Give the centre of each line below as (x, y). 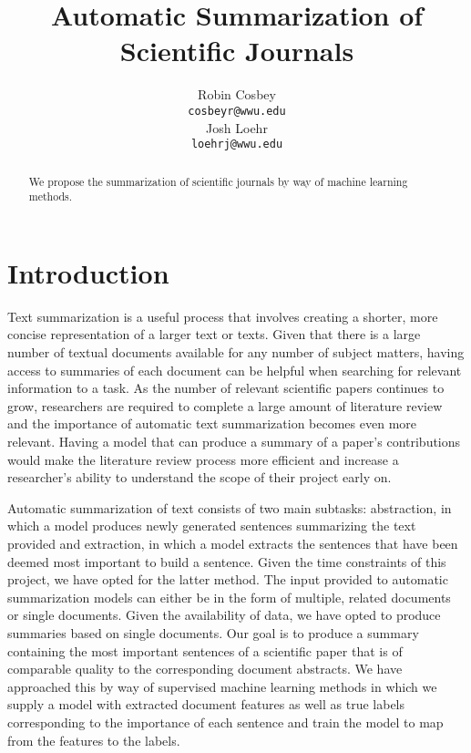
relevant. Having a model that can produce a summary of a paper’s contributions (234, 442)
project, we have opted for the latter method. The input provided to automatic (228, 579)
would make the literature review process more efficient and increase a (203, 459)
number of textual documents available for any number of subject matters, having (236, 352)
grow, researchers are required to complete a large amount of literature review (225, 405)
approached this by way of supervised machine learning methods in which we (222, 686)
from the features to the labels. (94, 740)
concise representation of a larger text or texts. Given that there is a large (214, 334)
